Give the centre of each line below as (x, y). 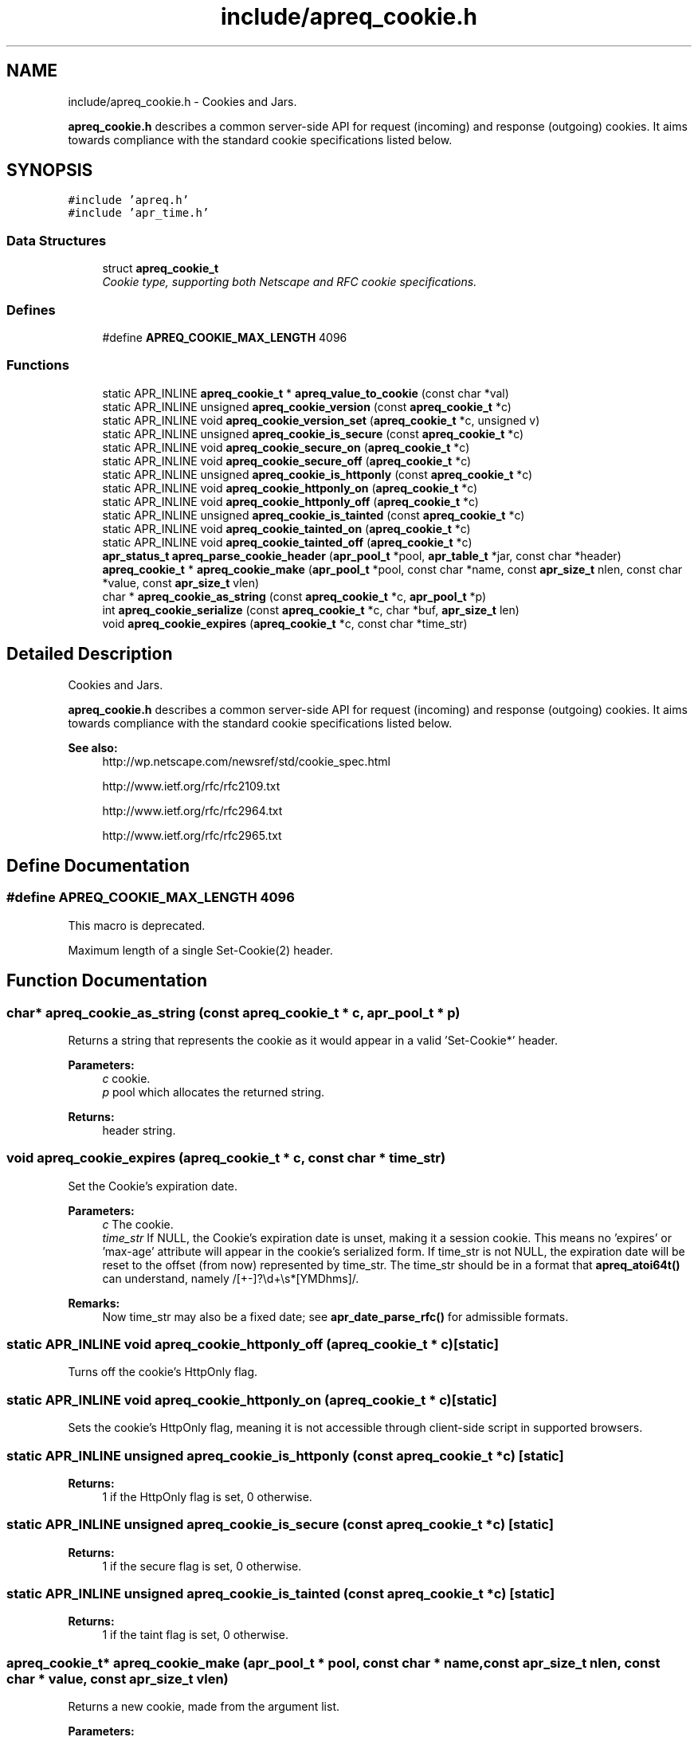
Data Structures (57, 240)
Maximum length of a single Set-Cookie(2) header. (200, 950)
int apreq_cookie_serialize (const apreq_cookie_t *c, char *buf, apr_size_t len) (311, 610)
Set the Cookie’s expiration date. (153, 1186)
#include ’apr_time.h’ (139, 213)
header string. (139, 1130)
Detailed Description (90, 654)
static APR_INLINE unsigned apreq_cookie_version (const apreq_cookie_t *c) (307, 406)
